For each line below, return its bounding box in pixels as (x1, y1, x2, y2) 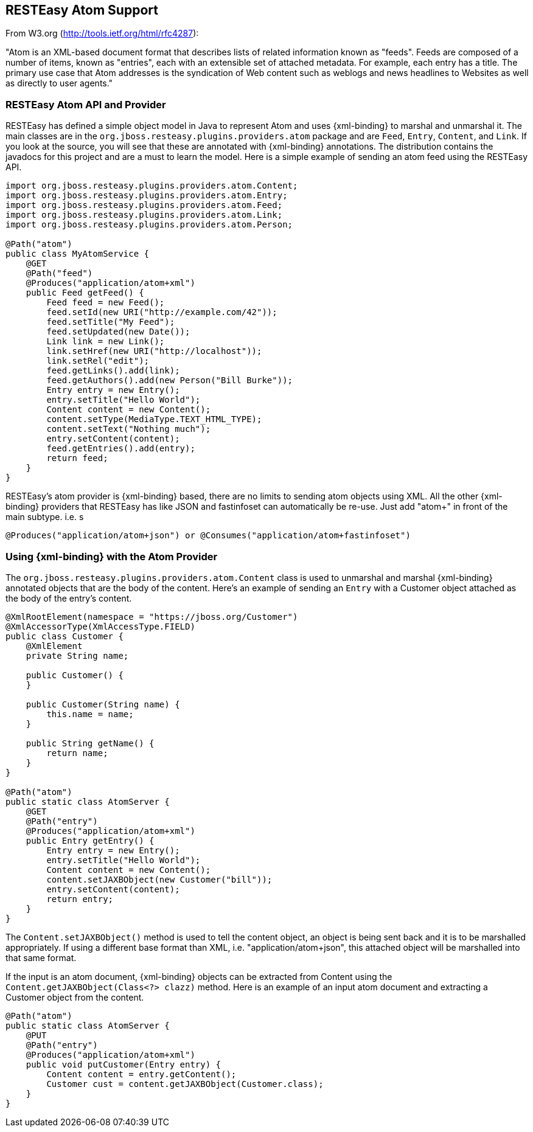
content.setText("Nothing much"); (46, 424, 211, 434)
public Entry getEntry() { (26, 835, 155, 846)
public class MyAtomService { (5, 249, 150, 259)
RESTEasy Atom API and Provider (5, 98, 166, 111)
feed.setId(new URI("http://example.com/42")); (46, 307, 277, 318)
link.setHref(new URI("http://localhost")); (46, 346, 262, 356)
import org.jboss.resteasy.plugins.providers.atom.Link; (5, 210, 283, 220)
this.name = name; (46, 709, 134, 719)
